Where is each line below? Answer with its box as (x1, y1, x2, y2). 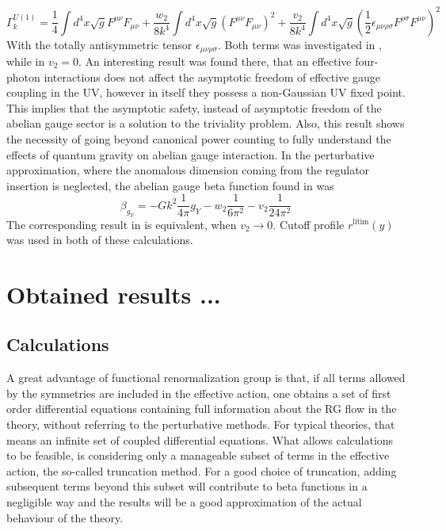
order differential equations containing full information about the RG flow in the (6, 400, 397, 417)
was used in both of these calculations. (6, 231, 193, 248)
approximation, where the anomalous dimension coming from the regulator (6, 162, 370, 178)
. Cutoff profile (273, 216, 345, 232)
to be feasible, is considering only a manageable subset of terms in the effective (6, 447, 390, 464)
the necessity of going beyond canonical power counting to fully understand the (6, 130, 391, 147)
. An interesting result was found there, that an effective (78, 52, 352, 69)
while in (6, 52, 45, 69)
